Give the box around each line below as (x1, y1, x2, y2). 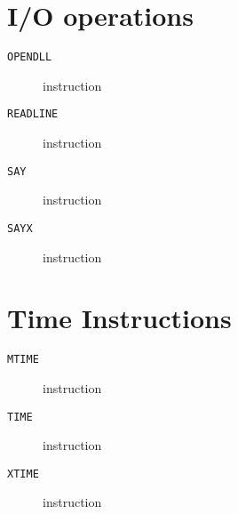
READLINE (7, 108, 59, 121)
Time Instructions (7, 300, 232, 336)
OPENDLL (7, 51, 52, 64)
